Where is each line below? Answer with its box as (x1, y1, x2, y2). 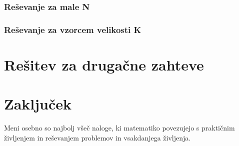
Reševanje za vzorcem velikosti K (4, 23, 141, 35)
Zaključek (4, 93, 72, 114)
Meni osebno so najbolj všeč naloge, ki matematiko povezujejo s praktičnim (4, 122, 235, 133)
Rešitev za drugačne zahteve (4, 54, 204, 74)
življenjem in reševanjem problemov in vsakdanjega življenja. (4, 132, 191, 142)
